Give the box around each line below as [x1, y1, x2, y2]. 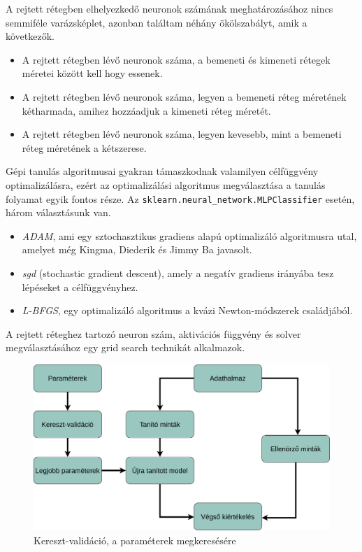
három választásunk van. [6, 205, 111, 220]
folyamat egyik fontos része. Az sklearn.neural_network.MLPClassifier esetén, [6, 191, 355, 206]
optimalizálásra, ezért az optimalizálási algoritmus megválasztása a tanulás [6, 177, 326, 192]
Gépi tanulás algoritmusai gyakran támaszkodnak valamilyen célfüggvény [6, 164, 319, 178]
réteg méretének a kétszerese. [22, 140, 147, 155]
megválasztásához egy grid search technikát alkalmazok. [6, 340, 245, 355]
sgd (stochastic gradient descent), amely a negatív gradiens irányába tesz [22, 265, 334, 280]
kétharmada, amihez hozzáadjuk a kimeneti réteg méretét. [22, 103, 271, 118]
